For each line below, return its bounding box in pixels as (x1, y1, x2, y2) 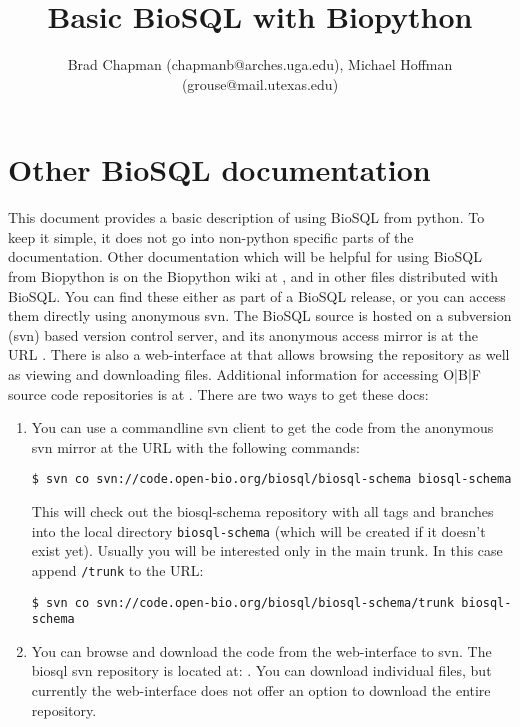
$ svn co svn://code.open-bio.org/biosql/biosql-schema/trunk (31, 595, 455, 610)
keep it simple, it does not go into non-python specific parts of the (8, 226, 414, 247)
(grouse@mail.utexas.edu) (181, 73, 339, 94)
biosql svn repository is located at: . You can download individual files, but (31, 660, 492, 681)
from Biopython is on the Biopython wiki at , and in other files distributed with (8, 266, 499, 287)
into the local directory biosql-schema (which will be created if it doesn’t (31, 520, 486, 541)
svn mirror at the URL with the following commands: (31, 436, 360, 457)
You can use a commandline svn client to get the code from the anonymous (31, 417, 494, 438)
